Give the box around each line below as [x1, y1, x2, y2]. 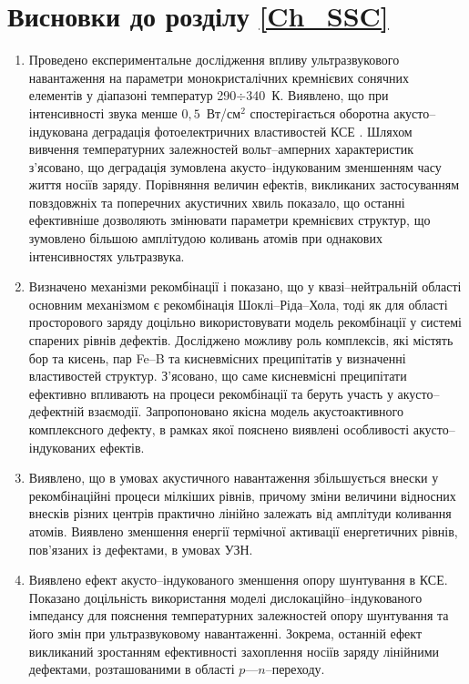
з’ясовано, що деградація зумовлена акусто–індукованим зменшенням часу [28, 157, 442, 176]
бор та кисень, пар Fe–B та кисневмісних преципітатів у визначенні [28, 348, 406, 367]
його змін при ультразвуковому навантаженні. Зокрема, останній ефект [28, 623, 423, 642]
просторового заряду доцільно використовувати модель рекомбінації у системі [28, 312, 462, 332]
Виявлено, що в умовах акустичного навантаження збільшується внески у [28, 468, 439, 487]
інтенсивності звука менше [28, 103, 178, 122]
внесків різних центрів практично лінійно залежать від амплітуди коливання [28, 504, 452, 523]
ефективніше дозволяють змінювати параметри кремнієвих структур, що [28, 210, 431, 230]
